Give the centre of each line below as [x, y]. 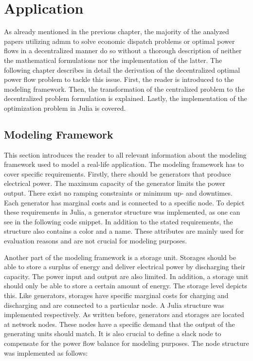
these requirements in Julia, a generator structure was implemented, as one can [122, 212]
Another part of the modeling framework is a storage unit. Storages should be [120, 257]
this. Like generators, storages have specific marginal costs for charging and [116, 295]
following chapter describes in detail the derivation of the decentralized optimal [122, 70]
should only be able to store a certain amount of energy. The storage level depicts [126, 286]
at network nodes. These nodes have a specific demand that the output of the [119, 324]
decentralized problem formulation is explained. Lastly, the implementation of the [126, 98]
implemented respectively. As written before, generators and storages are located [124, 314]
